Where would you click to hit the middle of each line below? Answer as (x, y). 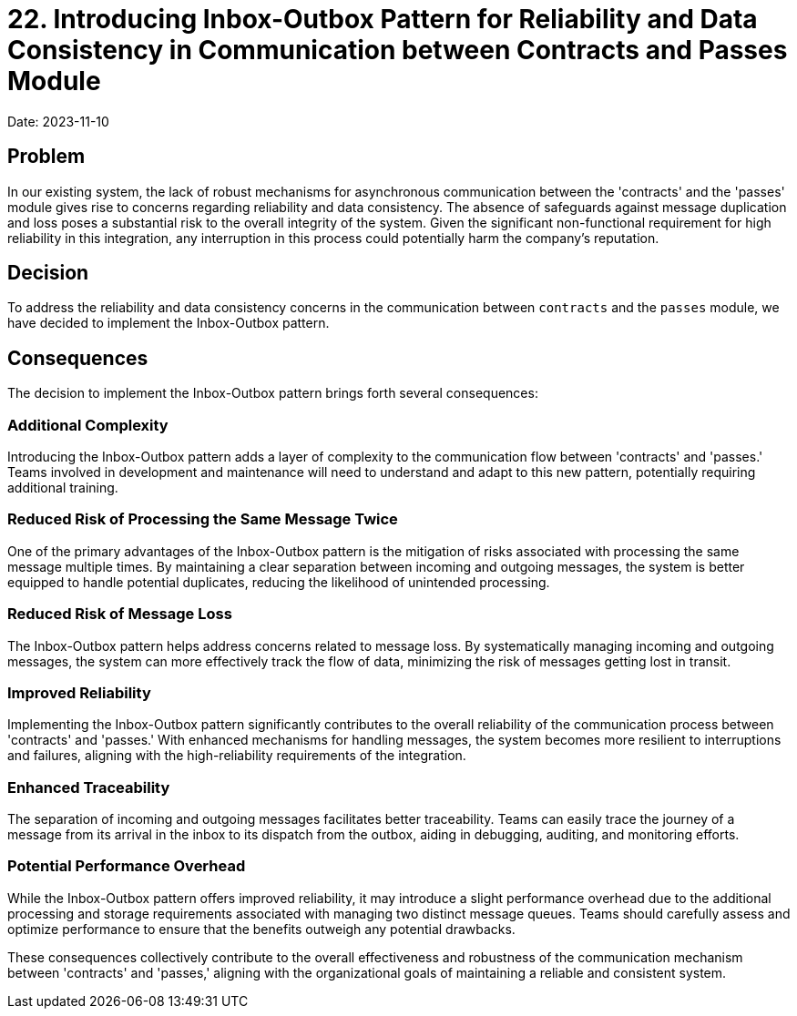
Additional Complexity (88, 425)
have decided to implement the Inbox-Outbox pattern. (169, 323)
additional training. (63, 488)
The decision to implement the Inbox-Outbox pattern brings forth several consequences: (273, 393)
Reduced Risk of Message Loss (120, 614)
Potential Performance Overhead (127, 866)
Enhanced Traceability (89, 787)
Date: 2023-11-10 (58, 121)
